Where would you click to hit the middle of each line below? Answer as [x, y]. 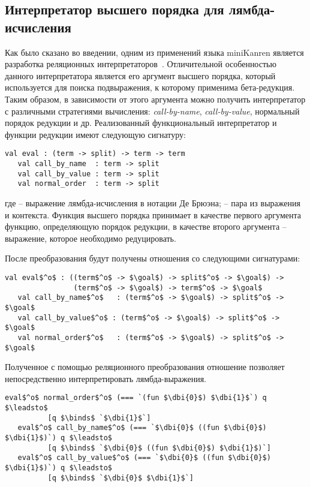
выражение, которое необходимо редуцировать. [91, 238]
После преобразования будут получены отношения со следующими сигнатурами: [153, 258]
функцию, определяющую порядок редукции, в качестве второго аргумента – [146, 226]
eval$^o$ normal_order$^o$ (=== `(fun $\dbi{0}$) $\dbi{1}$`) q [136, 398]
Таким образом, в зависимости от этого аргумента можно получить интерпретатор [155, 99]
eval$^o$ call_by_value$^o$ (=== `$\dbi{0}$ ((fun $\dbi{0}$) [144, 458]
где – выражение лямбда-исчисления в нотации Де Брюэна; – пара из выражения [153, 202]
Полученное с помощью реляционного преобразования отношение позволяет [145, 367]
